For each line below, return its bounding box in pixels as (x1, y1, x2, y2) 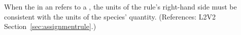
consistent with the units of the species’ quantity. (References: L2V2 (4, 11, 216, 21)
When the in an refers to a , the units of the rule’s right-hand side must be (4, 1, 237, 11)
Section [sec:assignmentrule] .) (4, 21, 96, 31)
